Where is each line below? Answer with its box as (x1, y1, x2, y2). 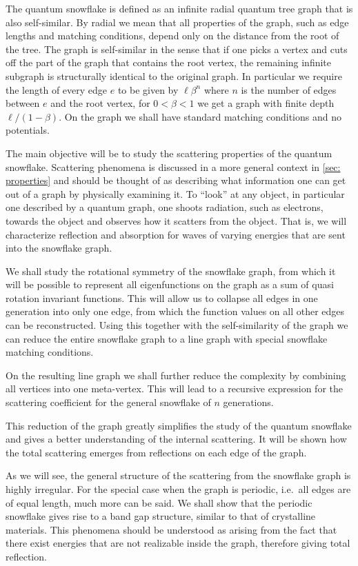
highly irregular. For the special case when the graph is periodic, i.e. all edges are (6, 482, 351, 496)
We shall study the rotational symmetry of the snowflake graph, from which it (6, 263, 336, 278)
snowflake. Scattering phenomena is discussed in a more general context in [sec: (6, 159, 341, 174)
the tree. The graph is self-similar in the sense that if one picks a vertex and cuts (6, 41, 348, 56)
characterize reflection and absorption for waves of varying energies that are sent (6, 227, 346, 241)
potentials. (6, 123, 50, 137)
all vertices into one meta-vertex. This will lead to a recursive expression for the (6, 381, 344, 396)
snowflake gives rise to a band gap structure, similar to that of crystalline (6, 509, 316, 523)
